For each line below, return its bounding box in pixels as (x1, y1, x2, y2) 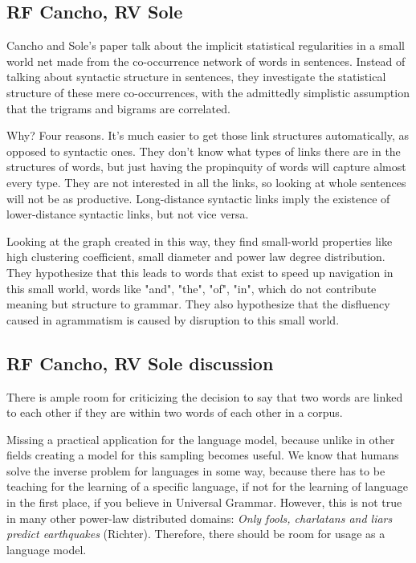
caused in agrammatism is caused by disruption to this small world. (6, 311, 340, 328)
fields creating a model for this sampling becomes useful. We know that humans (6, 447, 399, 463)
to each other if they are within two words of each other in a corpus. (6, 404, 343, 421)
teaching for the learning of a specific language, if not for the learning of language (6, 478, 408, 495)
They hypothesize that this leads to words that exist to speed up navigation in (6, 263, 394, 280)
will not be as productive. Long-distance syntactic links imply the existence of (6, 190, 390, 206)
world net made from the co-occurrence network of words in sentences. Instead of (6, 52, 406, 69)
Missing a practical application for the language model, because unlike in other (6, 430, 395, 447)
